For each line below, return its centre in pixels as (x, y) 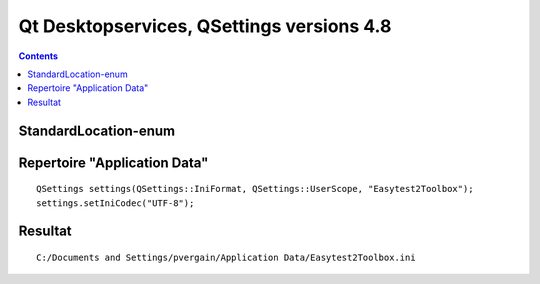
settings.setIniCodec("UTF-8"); (115, 203)
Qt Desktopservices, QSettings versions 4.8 (205, 26)
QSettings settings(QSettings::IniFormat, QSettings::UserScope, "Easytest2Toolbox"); (255, 189)
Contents (38, 56)
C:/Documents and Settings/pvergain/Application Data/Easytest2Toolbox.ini (226, 257)
